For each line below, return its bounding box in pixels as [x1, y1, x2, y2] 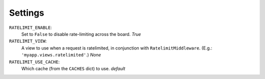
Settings [9, 7, 44, 18]
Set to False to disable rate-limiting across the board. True [21, 31, 141, 37]
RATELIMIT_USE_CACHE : [9, 59, 60, 65]
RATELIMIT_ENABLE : [9, 25, 52, 30]
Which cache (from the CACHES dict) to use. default [21, 65, 126, 71]
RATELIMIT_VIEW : [9, 38, 47, 44]
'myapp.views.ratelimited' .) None [21, 52, 102, 58]
